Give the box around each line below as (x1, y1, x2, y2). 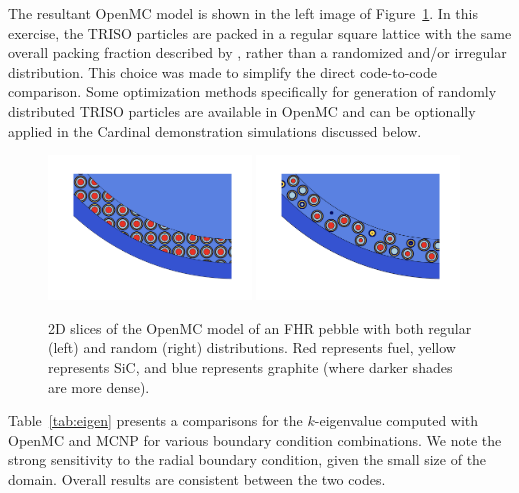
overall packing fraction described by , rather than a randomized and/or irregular (8, 42, 507, 63)
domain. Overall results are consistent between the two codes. (8, 468, 386, 489)
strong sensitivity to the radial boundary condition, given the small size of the (8, 449, 487, 470)
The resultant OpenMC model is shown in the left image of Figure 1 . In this (8, 3, 478, 23)
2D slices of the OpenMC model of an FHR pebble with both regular (48, 317, 472, 338)
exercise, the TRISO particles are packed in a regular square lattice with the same (8, 22, 512, 43)
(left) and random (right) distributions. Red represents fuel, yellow (48, 337, 456, 358)
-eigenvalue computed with (314, 410, 479, 431)
